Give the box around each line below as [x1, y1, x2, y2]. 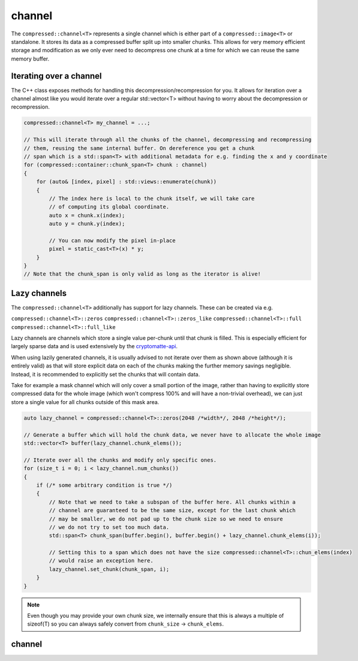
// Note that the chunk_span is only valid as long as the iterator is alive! [23, 271, 261, 277]
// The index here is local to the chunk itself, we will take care [49, 195, 255, 202]
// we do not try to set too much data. [49, 524, 170, 531]
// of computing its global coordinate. [49, 204, 170, 210]
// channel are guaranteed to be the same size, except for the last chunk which [49, 507, 296, 514]
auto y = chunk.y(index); [49, 220, 125, 228]
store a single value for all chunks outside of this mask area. [11, 398, 160, 405]
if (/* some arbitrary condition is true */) [36, 481, 173, 489]
